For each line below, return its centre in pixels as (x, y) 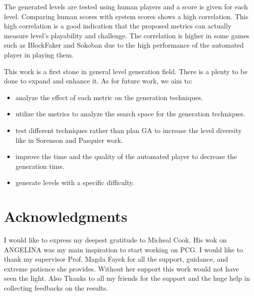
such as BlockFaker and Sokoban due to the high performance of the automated (124, 45)
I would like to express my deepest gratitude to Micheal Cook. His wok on (115, 240)
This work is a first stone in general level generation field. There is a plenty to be (126, 71)
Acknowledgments (66, 216)
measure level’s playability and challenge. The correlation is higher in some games (127, 35)
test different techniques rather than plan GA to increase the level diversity (129, 130)
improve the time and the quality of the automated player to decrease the (126, 156)
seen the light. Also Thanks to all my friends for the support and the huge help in (127, 278)
